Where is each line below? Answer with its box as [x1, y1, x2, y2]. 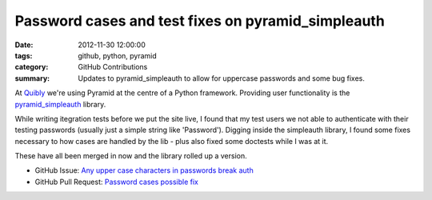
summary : [14, 73, 50, 83]
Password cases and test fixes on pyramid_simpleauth [14, 12, 386, 30]
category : [14, 62, 49, 72]
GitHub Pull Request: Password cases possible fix [34, 177, 199, 186]
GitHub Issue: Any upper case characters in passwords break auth [34, 166, 254, 175]
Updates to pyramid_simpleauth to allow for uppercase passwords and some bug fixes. [78, 73, 366, 83]
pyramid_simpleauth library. [14, 99, 106, 109]
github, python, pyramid [78, 50, 158, 60]
